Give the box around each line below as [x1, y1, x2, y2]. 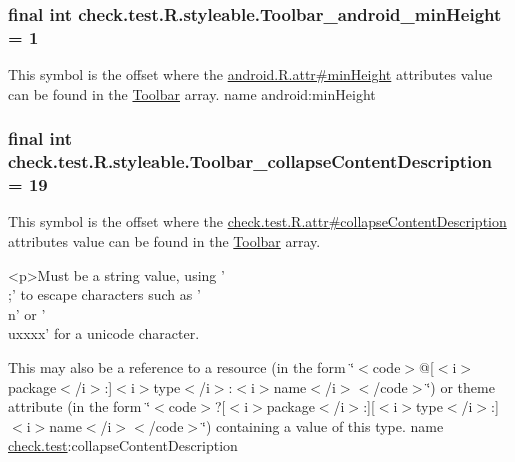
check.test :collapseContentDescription [8, 435, 238, 456]
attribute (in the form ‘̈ [8, 396, 151, 417]
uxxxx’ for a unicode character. [8, 323, 200, 344]
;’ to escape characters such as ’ [8, 284, 201, 305]
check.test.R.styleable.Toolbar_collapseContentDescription [8, 149, 493, 174]
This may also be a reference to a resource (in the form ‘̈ [8, 356, 355, 377]
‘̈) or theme [426, 376, 495, 397]
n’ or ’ [8, 303, 46, 324]
